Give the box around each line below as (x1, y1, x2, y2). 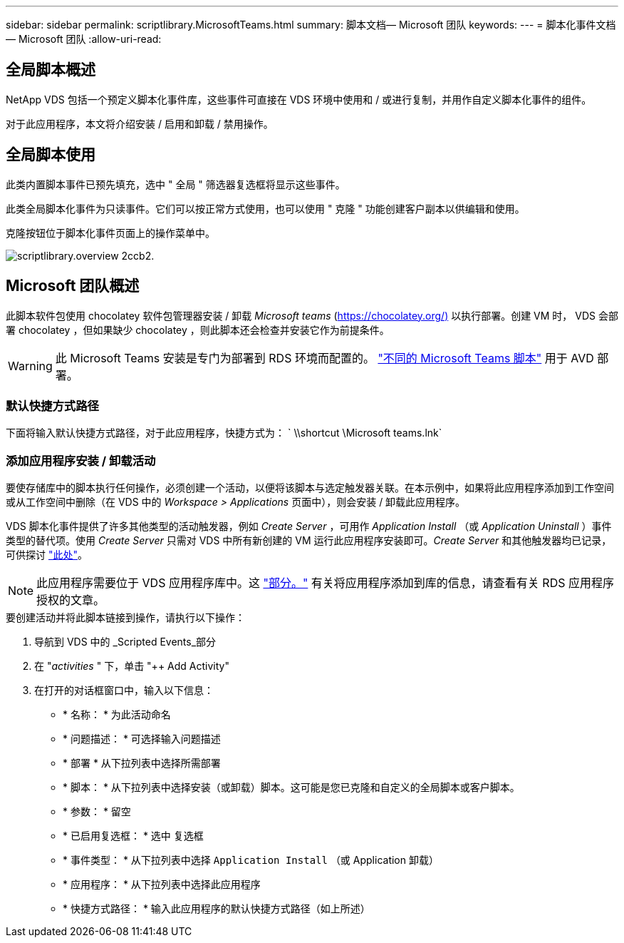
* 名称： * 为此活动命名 (63, 708, 171, 721)
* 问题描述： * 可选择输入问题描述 (63, 733, 221, 745)
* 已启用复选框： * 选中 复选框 (63, 830, 204, 842)
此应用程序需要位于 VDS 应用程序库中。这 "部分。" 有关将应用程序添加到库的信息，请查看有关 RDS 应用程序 (36, 576, 614, 591)
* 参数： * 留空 (63, 805, 131, 818)
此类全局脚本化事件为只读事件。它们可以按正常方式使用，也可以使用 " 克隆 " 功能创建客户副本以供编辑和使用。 (6, 202, 525, 215)
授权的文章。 (36, 593, 105, 608)
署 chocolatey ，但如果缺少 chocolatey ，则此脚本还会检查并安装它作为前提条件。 (6, 323, 390, 336)
